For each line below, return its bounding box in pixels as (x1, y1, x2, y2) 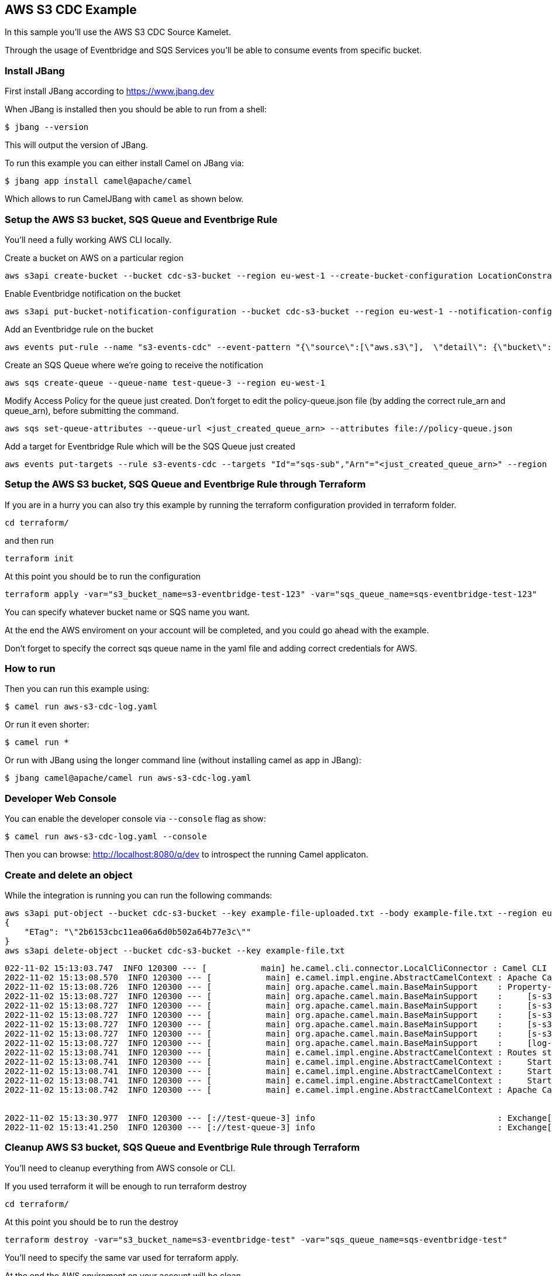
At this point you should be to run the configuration (5, 571, 201, 581)
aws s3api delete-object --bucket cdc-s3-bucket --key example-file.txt (5, 945, 345, 955)
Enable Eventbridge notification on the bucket (5, 288, 181, 299)
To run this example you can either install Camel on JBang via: (5, 158, 244, 169)
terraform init (5, 553, 74, 563)
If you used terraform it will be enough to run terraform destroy (5, 1181, 247, 1191)
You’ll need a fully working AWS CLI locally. (5, 234, 171, 245)
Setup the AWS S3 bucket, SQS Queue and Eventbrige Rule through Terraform (5, 478, 366, 490)
